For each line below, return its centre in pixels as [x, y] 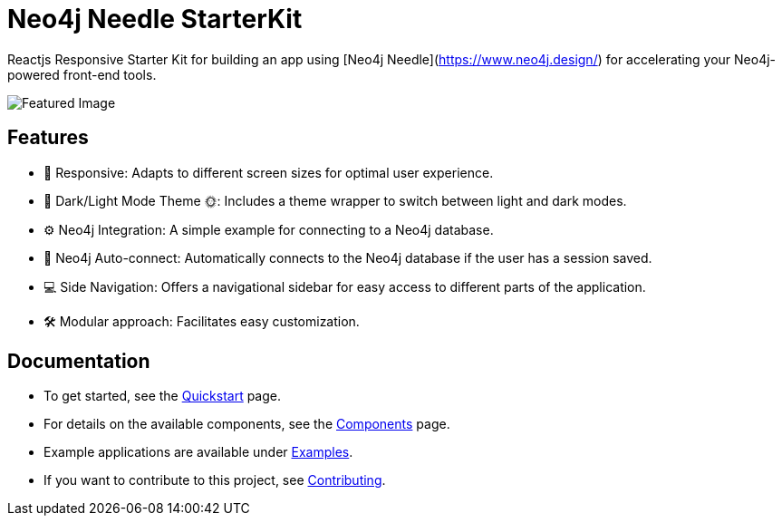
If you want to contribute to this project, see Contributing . [215, 480]
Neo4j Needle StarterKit [155, 19]
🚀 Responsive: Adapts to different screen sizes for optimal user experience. [269, 172]
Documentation [79, 362]
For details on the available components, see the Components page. [247, 424]
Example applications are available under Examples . [198, 452]
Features [48, 138]
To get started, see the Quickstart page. [163, 396]
